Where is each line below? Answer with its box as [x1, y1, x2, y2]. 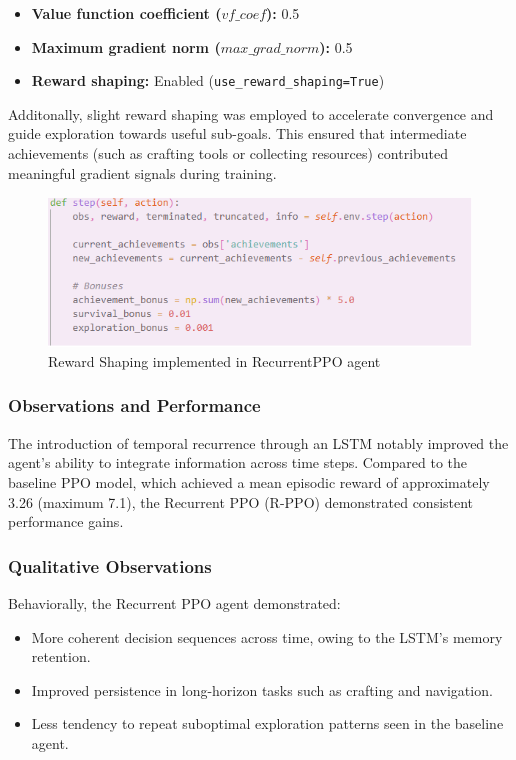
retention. [31, 646, 91, 667]
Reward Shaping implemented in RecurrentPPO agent [48, 350, 381, 371]
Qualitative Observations [8, 553, 212, 578]
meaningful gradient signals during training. [8, 162, 277, 183]
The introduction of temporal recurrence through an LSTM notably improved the [8, 432, 509, 453]
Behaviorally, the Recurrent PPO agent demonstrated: [8, 592, 341, 613]
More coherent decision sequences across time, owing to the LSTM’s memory [31, 626, 503, 647]
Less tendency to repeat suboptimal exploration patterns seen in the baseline [31, 713, 504, 734]
